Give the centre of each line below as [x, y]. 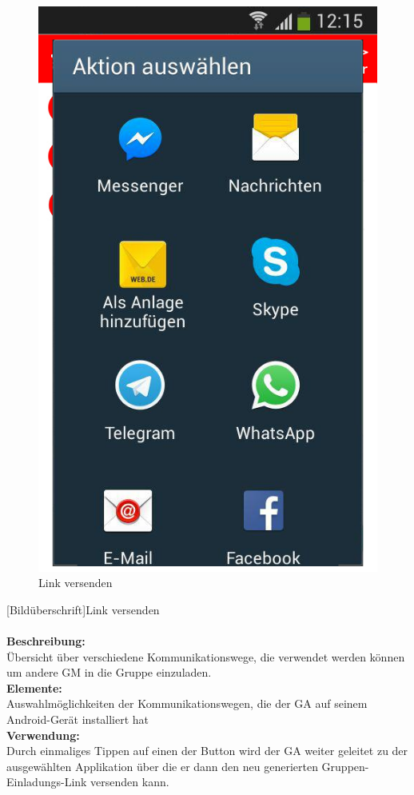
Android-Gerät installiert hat [78, 719]
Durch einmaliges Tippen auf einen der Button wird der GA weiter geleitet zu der [207, 751]
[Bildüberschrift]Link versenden [83, 609]
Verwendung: [43, 735]
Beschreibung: [46, 641]
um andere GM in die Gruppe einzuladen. [109, 672]
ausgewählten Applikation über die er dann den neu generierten [162, 766]
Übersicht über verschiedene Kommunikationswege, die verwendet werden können [206, 656]
